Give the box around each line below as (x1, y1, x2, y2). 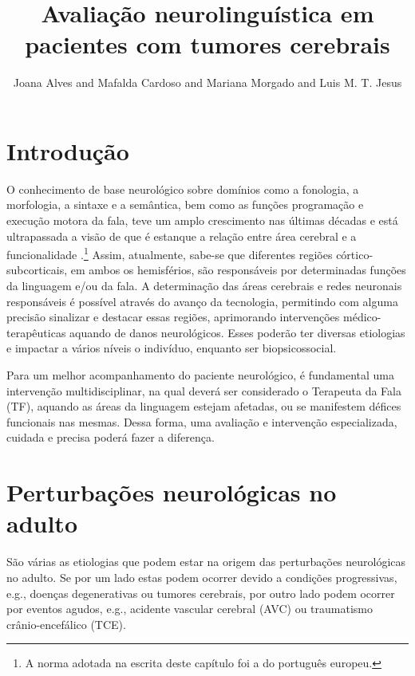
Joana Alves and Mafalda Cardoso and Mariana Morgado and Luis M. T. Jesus (13, 74, 402, 91)
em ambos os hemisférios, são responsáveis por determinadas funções (70, 261, 406, 278)
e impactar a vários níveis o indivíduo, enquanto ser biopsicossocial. (6, 340, 337, 356)
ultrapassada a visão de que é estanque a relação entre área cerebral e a (6, 227, 357, 244)
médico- (343, 309, 381, 325)
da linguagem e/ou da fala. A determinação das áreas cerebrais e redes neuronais (6, 277, 402, 294)
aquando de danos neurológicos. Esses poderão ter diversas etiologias (69, 324, 405, 340)
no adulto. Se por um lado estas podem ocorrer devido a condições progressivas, (6, 568, 397, 585)
